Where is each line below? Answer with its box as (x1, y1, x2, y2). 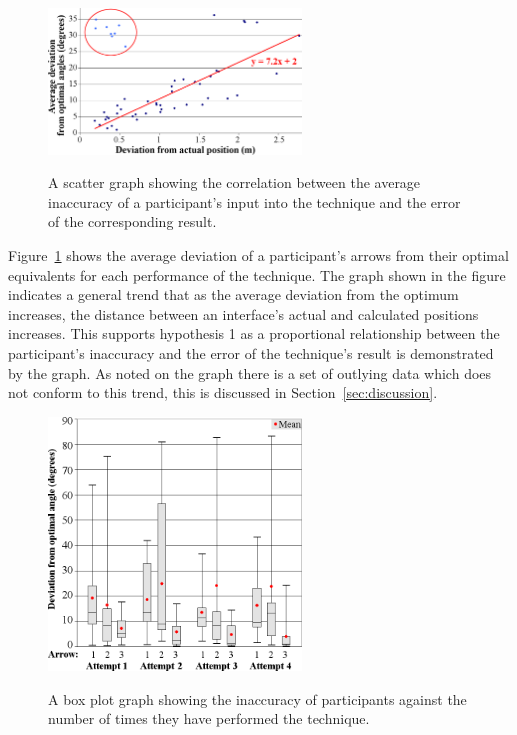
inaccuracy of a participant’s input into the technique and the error (48, 191, 461, 212)
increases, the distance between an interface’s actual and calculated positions (8, 303, 479, 324)
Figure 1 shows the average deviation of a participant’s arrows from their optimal (8, 244, 509, 265)
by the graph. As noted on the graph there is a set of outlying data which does (8, 362, 492, 383)
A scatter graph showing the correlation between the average (48, 172, 421, 193)
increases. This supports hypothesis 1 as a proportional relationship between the (8, 323, 500, 344)
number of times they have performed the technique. (48, 708, 370, 729)
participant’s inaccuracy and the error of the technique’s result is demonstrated (8, 342, 494, 363)
